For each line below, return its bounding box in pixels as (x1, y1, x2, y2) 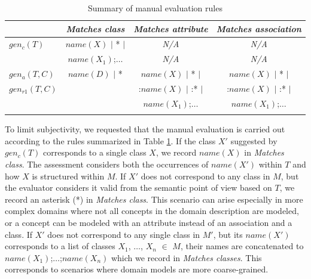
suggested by (230, 134, 278, 147)
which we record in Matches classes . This (111, 251, 262, 263)
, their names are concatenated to (180, 240, 304, 252)
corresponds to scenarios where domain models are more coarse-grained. (5, 263, 269, 275)
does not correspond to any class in (141, 169, 270, 182)
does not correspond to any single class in (47, 228, 200, 240)
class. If (5, 228, 33, 240)
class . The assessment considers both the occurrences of (5, 157, 209, 170)
